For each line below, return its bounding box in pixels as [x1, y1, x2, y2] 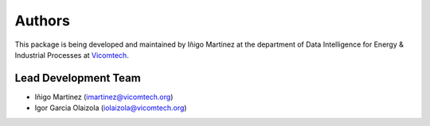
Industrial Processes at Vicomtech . [14, 50, 129, 59]
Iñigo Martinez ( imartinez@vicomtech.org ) [34, 92, 174, 101]
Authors [14, 12, 71, 29]
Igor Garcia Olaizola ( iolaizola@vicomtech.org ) [34, 103, 187, 113]
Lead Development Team [14, 71, 141, 85]
